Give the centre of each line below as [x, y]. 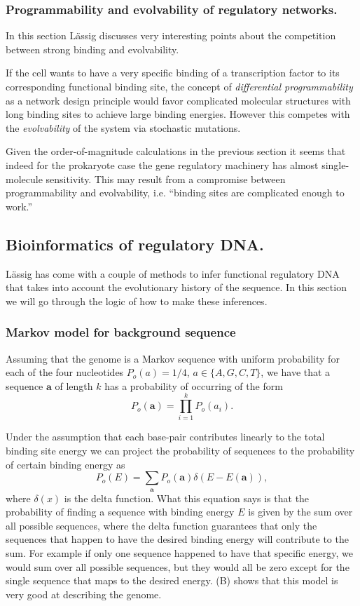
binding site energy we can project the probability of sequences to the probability [180, 451]
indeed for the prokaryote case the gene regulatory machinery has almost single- [178, 164]
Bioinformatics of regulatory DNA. [135, 244]
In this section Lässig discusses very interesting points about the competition [171, 35]
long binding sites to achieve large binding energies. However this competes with [178, 114]
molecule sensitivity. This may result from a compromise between [146, 179]
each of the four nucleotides [65, 372]
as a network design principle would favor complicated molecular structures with [178, 100]
